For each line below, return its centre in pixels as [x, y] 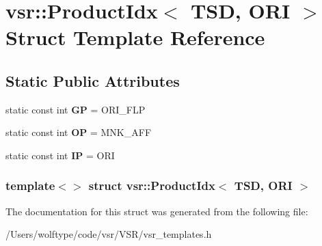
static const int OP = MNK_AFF [79, 132]
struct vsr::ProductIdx [152, 186]
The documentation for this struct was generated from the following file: [157, 211]
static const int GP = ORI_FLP [76, 109]
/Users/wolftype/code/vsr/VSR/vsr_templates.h [109, 234]
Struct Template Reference [135, 37]
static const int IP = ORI [60, 155]
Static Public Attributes [93, 80]
